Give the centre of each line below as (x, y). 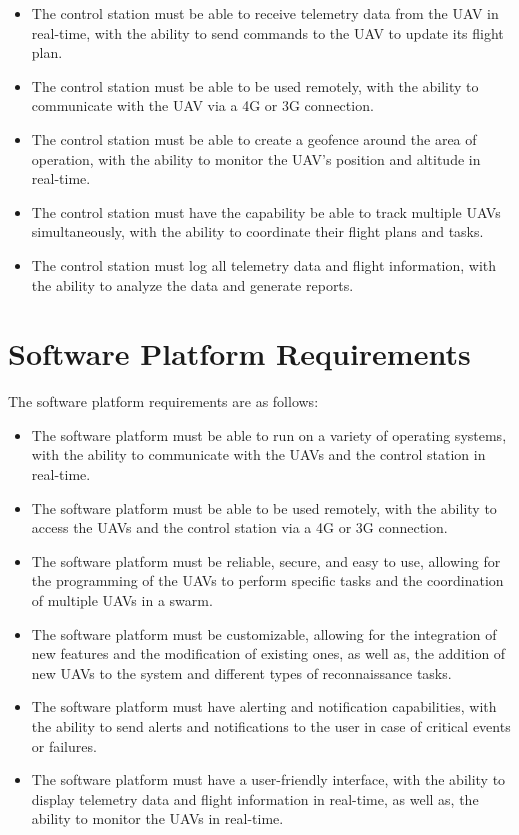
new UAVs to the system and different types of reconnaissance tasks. (241, 672)
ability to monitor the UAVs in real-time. (157, 818)
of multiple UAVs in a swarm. (122, 600)
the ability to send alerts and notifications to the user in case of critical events (271, 725)
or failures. (64, 745)
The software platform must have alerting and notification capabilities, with (264, 706)
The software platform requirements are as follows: (163, 401)
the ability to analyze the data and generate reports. (192, 284)
